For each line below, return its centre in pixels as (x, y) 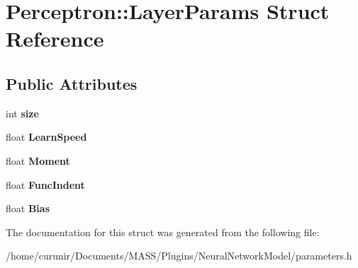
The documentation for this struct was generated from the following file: (163, 232)
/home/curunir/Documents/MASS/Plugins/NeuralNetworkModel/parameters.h (179, 256)
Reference (55, 39)
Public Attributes (72, 83)
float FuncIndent (45, 184)
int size (22, 113)
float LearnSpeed (46, 137)
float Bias (28, 208)
